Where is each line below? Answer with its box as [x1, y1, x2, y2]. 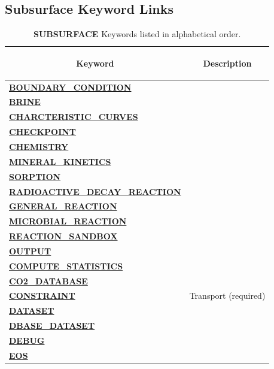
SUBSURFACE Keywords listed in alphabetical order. [33, 28, 241, 40]
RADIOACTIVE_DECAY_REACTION [9, 185, 181, 197]
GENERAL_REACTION [9, 200, 117, 212]
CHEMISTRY [9, 140, 69, 153]
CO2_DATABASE [9, 274, 88, 287]
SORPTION [9, 170, 61, 182]
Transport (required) [189, 289, 266, 302]
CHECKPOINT [9, 125, 77, 138]
